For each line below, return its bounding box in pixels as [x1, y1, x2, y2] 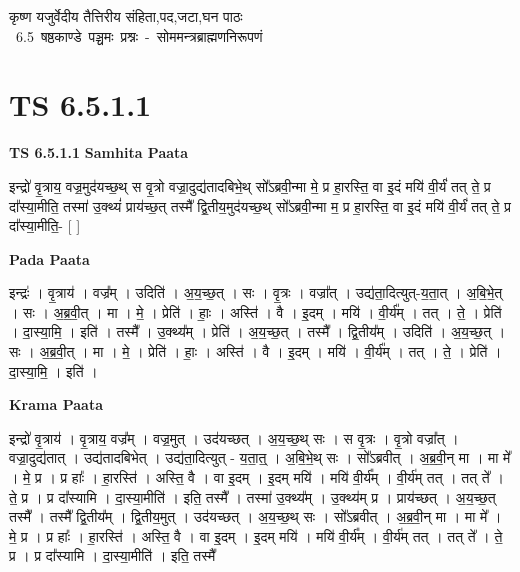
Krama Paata [9, 394, 103, 415]
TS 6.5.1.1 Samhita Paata [9, 142, 189, 163]
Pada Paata [9, 248, 90, 269]
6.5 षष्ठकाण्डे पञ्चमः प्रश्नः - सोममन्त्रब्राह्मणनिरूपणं [15, 25, 263, 46]
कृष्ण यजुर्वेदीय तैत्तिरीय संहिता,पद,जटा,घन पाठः [9, 6, 243, 26]
